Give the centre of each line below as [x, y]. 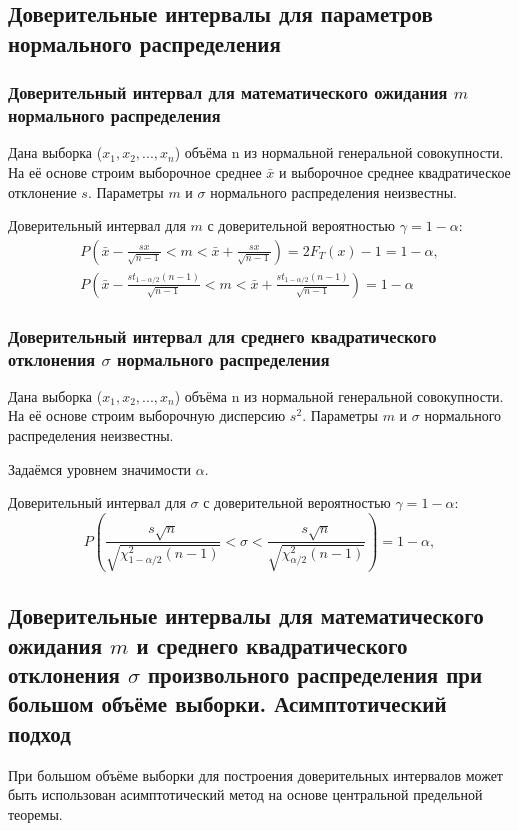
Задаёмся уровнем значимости [100, 468]
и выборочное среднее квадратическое [395, 171]
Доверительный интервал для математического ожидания [228, 92]
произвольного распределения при [315, 674]
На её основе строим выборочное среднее [135, 171]
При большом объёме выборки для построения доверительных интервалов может [255, 774]
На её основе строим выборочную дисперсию [147, 415]
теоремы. [35, 813]
